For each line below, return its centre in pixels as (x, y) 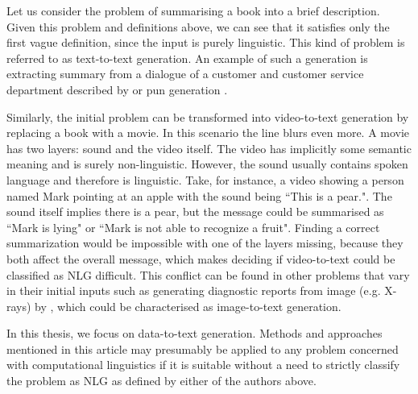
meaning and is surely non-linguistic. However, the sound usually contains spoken (207, 164)
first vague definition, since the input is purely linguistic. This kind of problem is (206, 42)
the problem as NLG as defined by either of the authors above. (161, 381)
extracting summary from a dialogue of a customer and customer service (185, 74)
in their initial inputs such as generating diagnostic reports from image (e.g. (194, 290)
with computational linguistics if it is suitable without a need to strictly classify (203, 365)
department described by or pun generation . (117, 89)
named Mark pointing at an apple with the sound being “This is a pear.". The (199, 195)
